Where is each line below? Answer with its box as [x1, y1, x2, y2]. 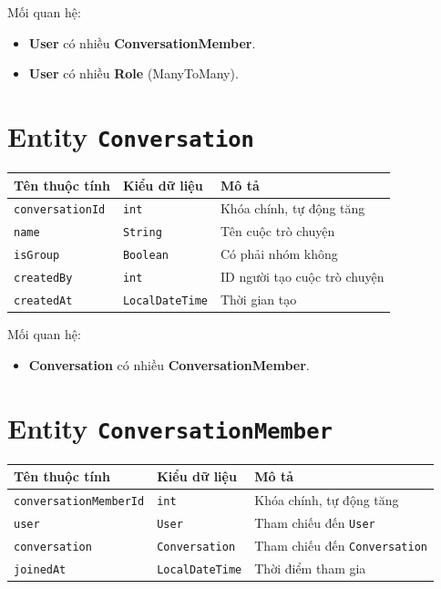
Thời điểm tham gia [254, 558, 366, 577]
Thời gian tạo [220, 290, 297, 309]
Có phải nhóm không [220, 244, 338, 263]
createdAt [14, 294, 73, 307]
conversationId [14, 203, 106, 217]
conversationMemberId [14, 494, 145, 508]
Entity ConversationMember [7, 408, 333, 446]
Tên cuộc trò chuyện [220, 222, 335, 241]
